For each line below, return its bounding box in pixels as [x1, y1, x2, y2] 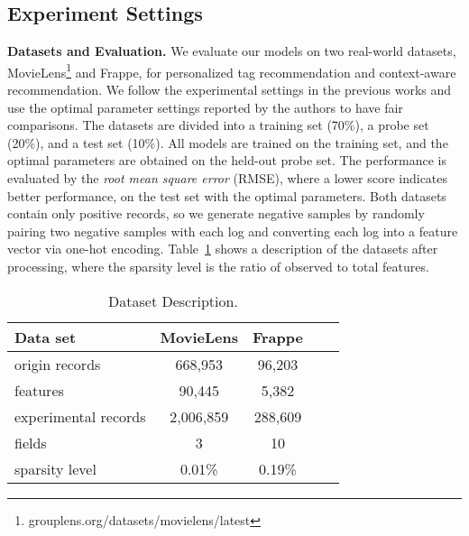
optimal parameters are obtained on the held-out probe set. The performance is [7, 151, 446, 170]
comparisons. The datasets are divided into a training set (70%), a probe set [7, 116, 429, 134]
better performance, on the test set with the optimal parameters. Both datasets [7, 186, 446, 205]
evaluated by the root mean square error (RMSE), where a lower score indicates [7, 169, 448, 188]
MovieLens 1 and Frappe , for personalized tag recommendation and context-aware [7, 60, 456, 81]
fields [14, 431, 47, 453]
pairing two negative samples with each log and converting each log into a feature [7, 221, 458, 240]
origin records [14, 353, 101, 374]
